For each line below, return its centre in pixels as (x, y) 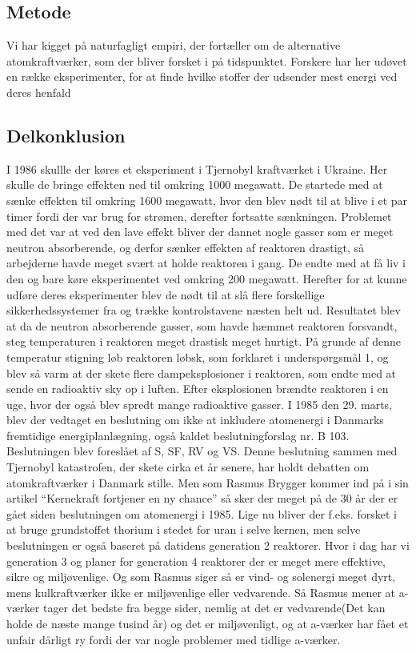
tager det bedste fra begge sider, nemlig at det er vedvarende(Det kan (214, 608)
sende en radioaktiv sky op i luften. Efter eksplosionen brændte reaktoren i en (198, 389)
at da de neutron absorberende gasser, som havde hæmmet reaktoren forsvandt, (202, 325)
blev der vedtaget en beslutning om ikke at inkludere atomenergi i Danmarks (195, 420)
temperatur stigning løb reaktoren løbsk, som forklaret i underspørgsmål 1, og (198, 357)
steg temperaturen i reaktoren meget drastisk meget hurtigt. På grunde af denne (204, 341)
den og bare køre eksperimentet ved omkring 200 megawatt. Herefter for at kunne (207, 278)
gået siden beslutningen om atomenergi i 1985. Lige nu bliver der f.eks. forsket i (202, 513)
